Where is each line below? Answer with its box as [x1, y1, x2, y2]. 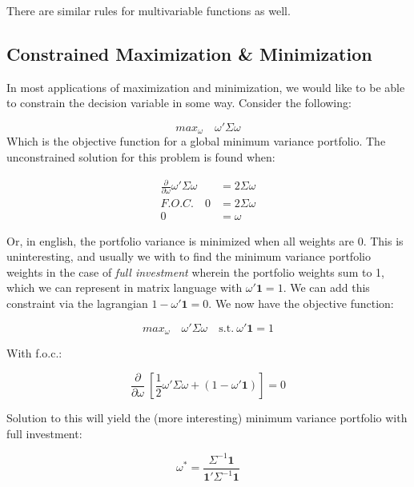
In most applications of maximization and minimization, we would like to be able [6, 78, 405, 95]
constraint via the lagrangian [6, 294, 148, 311]
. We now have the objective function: [208, 294, 394, 311]
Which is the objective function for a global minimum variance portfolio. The [6, 133, 386, 150]
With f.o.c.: [6, 344, 62, 361]
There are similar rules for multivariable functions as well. [6, 2, 291, 18]
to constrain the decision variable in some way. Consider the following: [6, 94, 352, 111]
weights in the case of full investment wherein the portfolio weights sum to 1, [6, 263, 384, 280]
